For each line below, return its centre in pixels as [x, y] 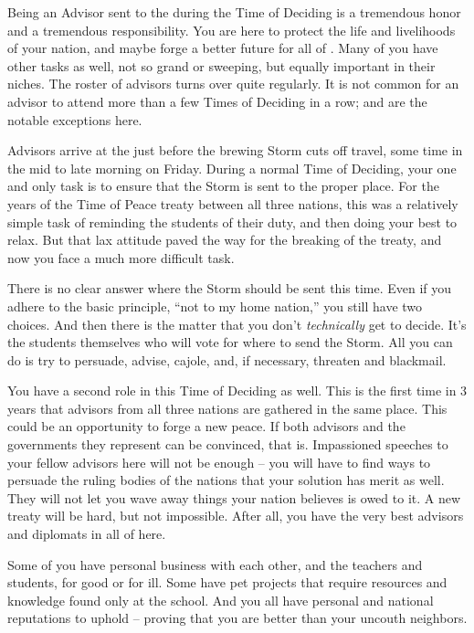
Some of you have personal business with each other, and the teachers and [215, 564]
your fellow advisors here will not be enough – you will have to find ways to [219, 462]
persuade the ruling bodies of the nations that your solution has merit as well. [226, 480]
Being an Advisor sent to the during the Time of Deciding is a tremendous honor [234, 12]
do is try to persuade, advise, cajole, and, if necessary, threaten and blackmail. [227, 359]
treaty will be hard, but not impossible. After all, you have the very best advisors [236, 516]
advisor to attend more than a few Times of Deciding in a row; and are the [217, 101]
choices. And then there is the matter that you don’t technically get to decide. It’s [237, 324]
